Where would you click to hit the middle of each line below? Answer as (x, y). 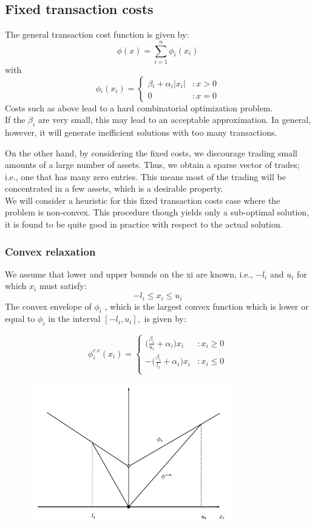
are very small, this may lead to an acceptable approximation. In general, (174, 120)
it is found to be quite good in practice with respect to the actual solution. (144, 224)
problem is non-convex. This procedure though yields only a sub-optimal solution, (157, 212)
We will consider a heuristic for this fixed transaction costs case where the (143, 200)
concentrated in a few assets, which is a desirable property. (114, 188)
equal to (20, 319)
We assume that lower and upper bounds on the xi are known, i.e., (129, 274)
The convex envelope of (48, 306)
